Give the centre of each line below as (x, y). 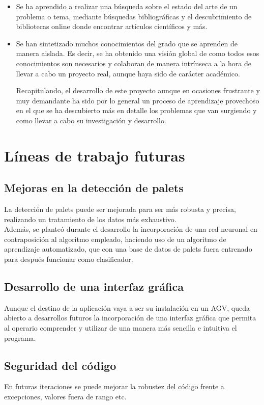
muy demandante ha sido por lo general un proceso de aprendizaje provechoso (138, 100)
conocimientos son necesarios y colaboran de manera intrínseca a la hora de (134, 63)
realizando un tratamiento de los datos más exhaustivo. (90, 219)
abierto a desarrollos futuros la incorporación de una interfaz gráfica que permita (130, 318)
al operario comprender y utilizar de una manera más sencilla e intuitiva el (121, 328)
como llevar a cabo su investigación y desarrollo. (91, 120)
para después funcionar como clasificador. (69, 259)
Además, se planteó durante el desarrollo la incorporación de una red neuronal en (131, 229)
